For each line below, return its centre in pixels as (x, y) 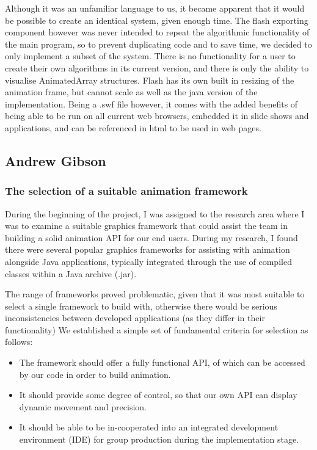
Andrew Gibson (56, 160)
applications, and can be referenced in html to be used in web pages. (133, 127)
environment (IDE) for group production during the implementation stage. (159, 439)
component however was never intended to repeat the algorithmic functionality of (157, 32)
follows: (19, 342)
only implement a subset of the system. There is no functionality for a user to (150, 56)
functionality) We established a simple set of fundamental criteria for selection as (157, 329)
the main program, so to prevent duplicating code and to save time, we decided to (158, 44)
